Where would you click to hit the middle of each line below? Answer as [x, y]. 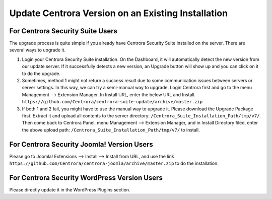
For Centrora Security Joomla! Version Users [81, 144]
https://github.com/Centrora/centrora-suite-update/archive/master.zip [112, 102]
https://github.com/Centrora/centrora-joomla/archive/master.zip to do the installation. [114, 163]
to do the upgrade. [41, 74]
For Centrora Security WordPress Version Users [86, 178]
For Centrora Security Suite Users [63, 31]
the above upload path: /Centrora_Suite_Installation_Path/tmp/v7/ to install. [111, 130]
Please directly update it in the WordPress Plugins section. [70, 189]
